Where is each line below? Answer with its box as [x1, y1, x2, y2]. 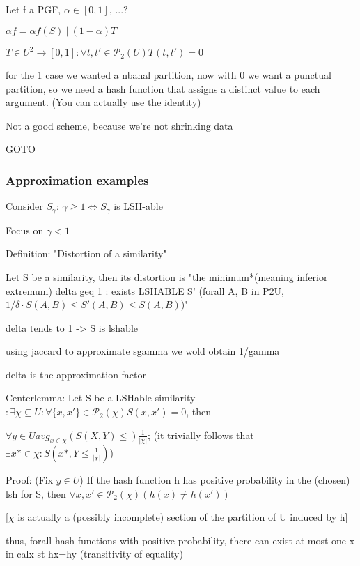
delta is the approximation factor [6, 367, 147, 381]
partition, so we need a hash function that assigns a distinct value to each [6, 81, 320, 95]
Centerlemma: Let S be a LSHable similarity [6, 390, 196, 405]
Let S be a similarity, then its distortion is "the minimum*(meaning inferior [6, 269, 328, 284]
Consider [6, 199, 43, 213]
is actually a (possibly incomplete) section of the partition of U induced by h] [17, 510, 348, 524]
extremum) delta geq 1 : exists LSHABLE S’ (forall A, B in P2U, [6, 283, 285, 298]
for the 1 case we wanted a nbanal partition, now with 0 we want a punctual [6, 68, 331, 82]
